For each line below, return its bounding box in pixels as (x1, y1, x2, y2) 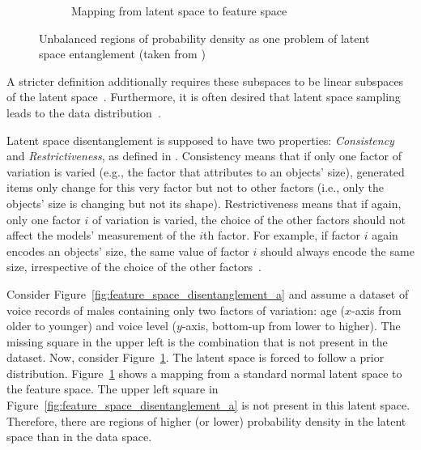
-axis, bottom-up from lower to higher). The (181, 317, 401, 334)
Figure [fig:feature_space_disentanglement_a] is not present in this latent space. (6, 397, 410, 414)
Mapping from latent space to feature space (71, 2, 287, 19)
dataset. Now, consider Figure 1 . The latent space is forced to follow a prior (6, 349, 385, 366)
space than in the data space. (6, 428, 152, 445)
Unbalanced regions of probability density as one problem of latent (39, 29, 370, 46)
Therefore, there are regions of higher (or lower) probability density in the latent (6, 412, 406, 429)
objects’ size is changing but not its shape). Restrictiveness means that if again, (6, 194, 402, 211)
